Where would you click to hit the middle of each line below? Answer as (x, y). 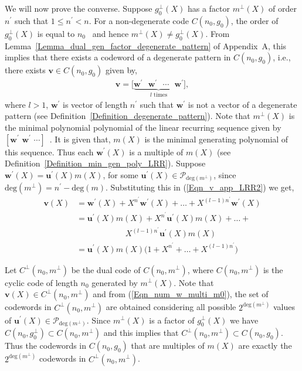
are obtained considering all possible (171, 307)
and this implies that (141, 333)
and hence (111, 33)
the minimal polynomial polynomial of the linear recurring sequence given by (143, 127)
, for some (121, 174)
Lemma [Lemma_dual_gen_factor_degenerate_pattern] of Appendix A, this (146, 45)
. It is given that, (80, 139)
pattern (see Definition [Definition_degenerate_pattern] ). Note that (128, 116)
